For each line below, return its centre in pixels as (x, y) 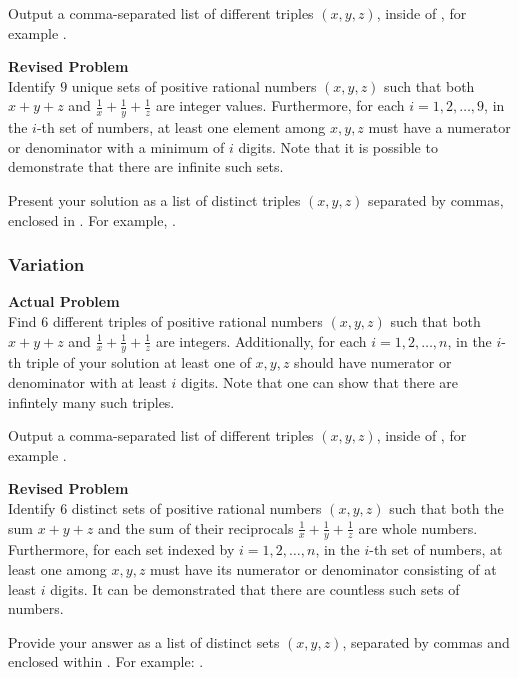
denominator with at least (87, 382)
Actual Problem (64, 301)
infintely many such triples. (91, 401)
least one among (57, 568)
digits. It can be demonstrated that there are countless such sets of (255, 588)
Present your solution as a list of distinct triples (154, 199)
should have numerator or (373, 362)
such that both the (446, 507)
